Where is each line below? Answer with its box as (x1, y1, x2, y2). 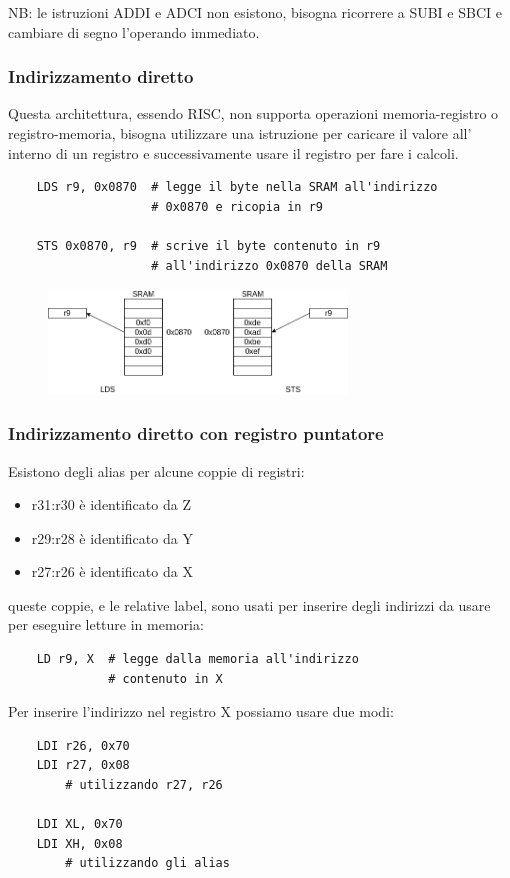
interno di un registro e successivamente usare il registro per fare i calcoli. (8, 142, 459, 163)
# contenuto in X (108, 671, 223, 686)
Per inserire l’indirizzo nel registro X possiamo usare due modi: (8, 701, 394, 722)
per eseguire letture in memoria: (8, 614, 204, 635)
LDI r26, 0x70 (36, 738, 130, 753)
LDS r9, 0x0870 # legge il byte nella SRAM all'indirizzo (36, 180, 438, 195)
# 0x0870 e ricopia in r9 (151, 199, 323, 214)
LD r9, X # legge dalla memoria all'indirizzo (36, 652, 359, 667)
